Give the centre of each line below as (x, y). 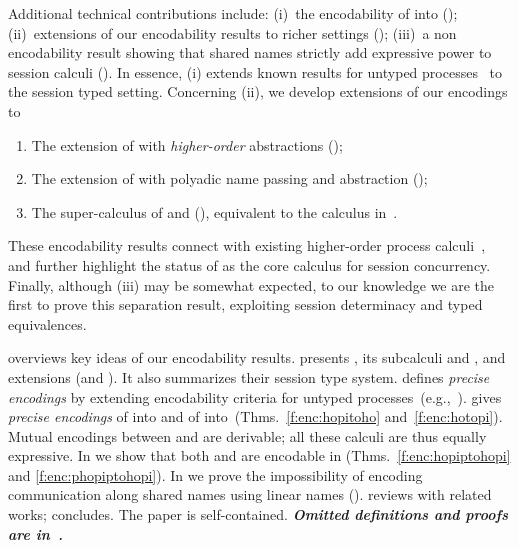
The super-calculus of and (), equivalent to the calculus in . (214, 211)
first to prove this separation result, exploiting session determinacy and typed (245, 304)
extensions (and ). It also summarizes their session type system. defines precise (249, 376)
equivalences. (47, 323)
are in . (36, 533)
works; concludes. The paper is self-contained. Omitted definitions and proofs (258, 514)
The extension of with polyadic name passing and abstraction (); (229, 178)
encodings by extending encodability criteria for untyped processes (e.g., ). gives (255, 396)
